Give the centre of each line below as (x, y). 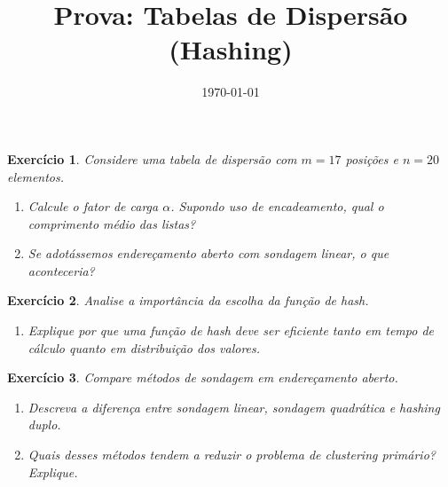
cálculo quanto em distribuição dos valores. (144, 347)
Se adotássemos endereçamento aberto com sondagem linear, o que (208, 253)
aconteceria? (61, 270)
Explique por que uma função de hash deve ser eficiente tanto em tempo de (231, 330)
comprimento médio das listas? (112, 223)
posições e (372, 158)
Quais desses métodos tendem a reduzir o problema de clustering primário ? (232, 455)
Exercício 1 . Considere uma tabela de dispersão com (152, 158)
